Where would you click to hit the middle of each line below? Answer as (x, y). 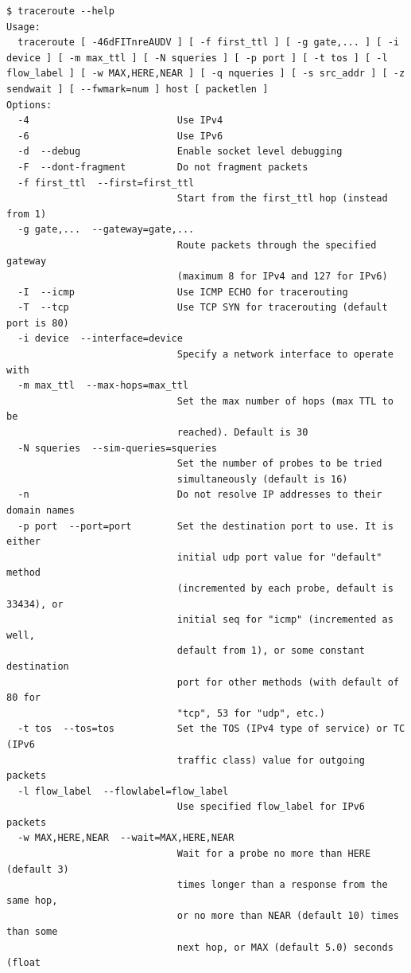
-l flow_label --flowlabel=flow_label (123, 791)
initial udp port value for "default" (279, 557)
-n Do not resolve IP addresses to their (200, 495)
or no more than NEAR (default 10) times (288, 916)
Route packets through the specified (277, 245)
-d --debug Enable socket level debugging (180, 152)
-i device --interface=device (100, 339)
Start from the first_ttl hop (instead (282, 199)
